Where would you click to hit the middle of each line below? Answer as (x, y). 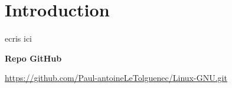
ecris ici (18, 38)
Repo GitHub (33, 58)
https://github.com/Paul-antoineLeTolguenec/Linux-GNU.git (116, 78)
